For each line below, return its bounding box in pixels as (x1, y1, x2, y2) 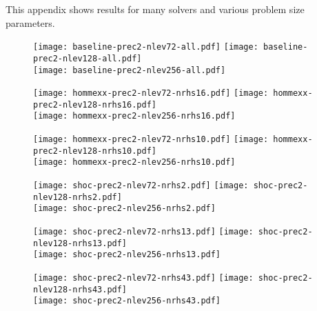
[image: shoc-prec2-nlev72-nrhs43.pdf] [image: (33, 273, 254, 283)
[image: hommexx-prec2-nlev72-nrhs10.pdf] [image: (33, 134, 269, 145)
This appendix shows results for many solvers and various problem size (6, 2, 305, 16)
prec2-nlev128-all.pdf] (33, 53, 142, 63)
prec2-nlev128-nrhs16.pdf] (33, 99, 156, 110)
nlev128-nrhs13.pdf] (33, 238, 127, 248)
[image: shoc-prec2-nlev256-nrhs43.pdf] (33, 296, 221, 306)
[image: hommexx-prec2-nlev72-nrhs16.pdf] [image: (33, 88, 269, 99)
